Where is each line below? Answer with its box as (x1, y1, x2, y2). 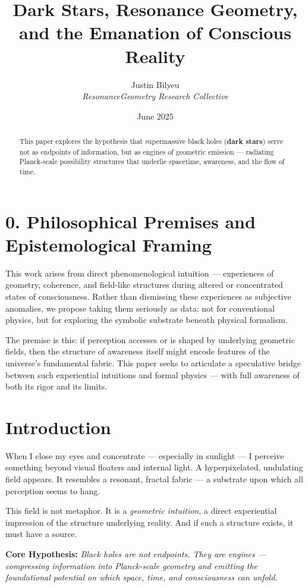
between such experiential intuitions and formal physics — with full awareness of (5, 368, 300, 381)
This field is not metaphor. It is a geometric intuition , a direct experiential (5, 504, 277, 517)
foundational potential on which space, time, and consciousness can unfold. (5, 571, 278, 583)
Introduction (5, 415, 111, 439)
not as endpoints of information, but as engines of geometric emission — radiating (19, 146, 274, 156)
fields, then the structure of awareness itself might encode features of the (5, 345, 270, 357)
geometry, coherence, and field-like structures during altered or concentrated (5, 278, 283, 291)
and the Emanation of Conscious (19, 20, 291, 45)
